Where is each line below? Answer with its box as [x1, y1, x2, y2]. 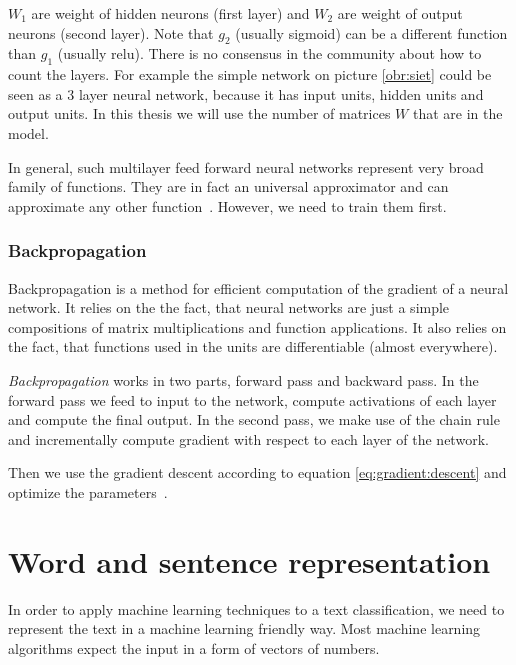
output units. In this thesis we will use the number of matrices [8, 103, 391, 124]
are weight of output [337, 3, 463, 23]
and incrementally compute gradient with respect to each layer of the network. [8, 428, 489, 449]
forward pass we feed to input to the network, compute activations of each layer [8, 389, 497, 410]
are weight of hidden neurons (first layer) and [31, 3, 310, 23]
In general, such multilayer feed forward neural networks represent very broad [8, 156, 484, 177]
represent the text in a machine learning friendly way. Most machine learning [8, 618, 481, 639]
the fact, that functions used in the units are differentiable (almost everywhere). [8, 336, 498, 357]
